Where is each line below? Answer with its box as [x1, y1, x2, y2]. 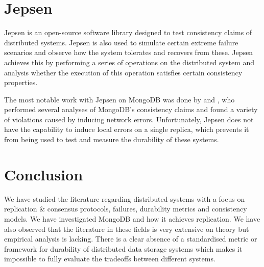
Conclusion [4, 164, 83, 184]
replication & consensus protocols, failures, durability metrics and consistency [4, 203, 247, 214]
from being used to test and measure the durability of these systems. [4, 134, 219, 145]
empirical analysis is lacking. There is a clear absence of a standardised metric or [4, 233, 257, 244]
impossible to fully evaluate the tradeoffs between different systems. [4, 253, 215, 264]
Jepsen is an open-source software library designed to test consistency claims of [4, 27, 252, 38]
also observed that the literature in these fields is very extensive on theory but [4, 223, 249, 234]
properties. [4, 77, 38, 88]
